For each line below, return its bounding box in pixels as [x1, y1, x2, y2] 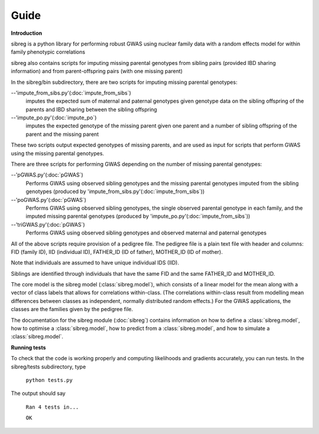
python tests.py [25, 377, 73, 383]
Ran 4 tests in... [25, 403, 79, 410]
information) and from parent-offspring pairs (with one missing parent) [11, 68, 183, 75]
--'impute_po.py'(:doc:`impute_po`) [11, 114, 97, 121]
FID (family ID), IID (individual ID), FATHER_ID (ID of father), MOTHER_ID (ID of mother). [11, 248, 223, 255]
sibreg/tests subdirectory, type [11, 363, 86, 370]
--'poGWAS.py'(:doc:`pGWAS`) [11, 196, 87, 203]
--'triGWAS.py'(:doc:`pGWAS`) [11, 221, 85, 228]
